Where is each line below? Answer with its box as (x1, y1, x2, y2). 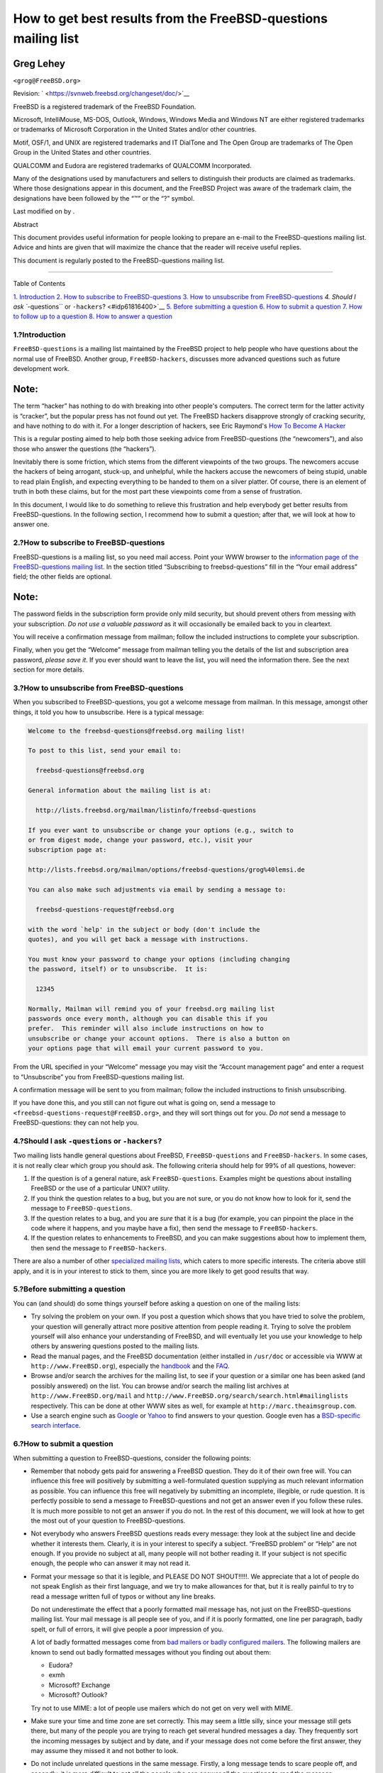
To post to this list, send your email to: (28, 747, 182, 755)
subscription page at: (28, 846, 107, 854)
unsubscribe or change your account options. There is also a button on (28, 1034, 290, 1043)
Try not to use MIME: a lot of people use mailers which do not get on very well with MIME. (30, 1703, 294, 1712)
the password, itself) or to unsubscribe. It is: (28, 965, 209, 973)
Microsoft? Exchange (48, 1681, 111, 1689)
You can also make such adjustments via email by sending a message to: (28, 885, 287, 894)
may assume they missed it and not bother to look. (30, 1747, 179, 1755)
